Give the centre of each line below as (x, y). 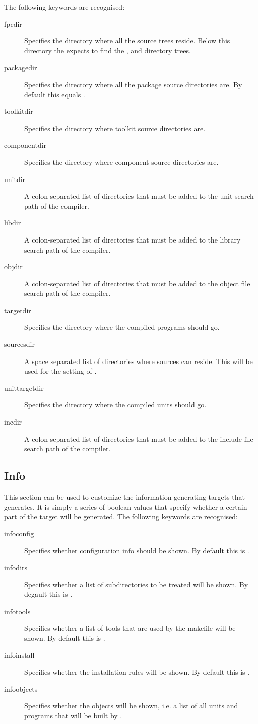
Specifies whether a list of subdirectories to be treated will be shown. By (136, 584)
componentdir (25, 145)
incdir (13, 422)
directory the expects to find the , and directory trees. (108, 50)
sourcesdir (19, 344)
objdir (13, 266)
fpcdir (13, 23)
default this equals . (55, 94)
